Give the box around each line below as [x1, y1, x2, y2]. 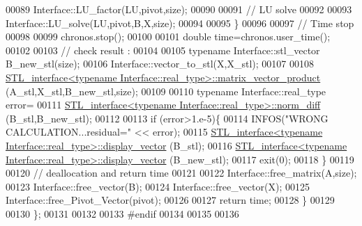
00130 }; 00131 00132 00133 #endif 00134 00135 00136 [6, 206, 239, 220]
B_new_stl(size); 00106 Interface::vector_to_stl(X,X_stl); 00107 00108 [6, 56, 314, 71]
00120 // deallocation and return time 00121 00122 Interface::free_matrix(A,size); [6, 166, 357, 180]
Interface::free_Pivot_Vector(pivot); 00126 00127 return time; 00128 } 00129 [6, 193, 335, 207]
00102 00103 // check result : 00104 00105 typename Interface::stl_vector [6, 42, 320, 57]
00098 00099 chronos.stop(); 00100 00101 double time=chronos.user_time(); [6, 29, 331, 44]
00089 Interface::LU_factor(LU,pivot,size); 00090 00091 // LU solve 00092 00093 [6, 2, 352, 16]
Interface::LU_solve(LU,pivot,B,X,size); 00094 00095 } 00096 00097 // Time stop [6, 15, 354, 30]
